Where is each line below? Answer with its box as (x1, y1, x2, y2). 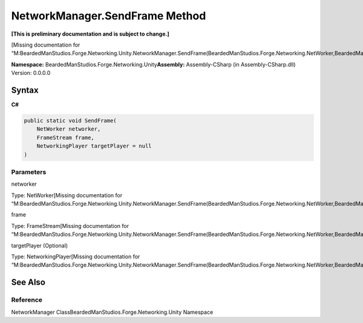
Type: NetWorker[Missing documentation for (11, 191, 123, 199)
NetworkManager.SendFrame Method (11, 9, 206, 22)
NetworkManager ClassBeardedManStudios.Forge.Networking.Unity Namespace (11, 308, 214, 316)
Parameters (11, 168, 47, 176)
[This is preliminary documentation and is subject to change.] (11, 30, 169, 38)
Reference (11, 296, 42, 304)
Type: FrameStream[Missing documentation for (11, 222, 129, 229)
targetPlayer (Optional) (11, 242, 68, 249)
